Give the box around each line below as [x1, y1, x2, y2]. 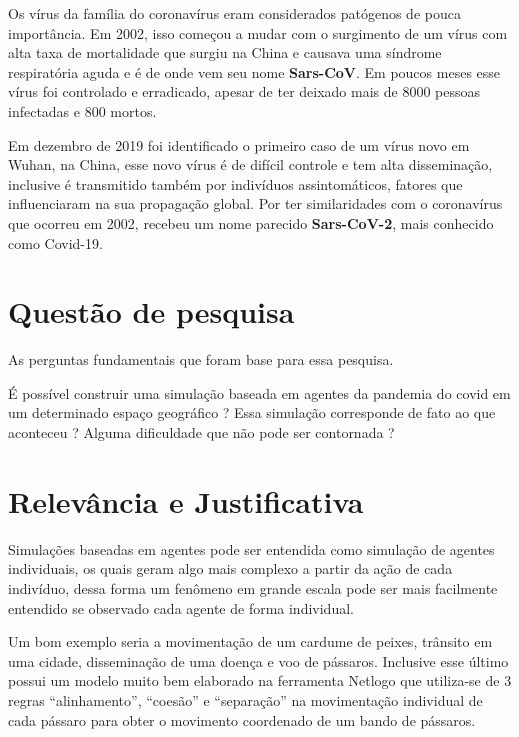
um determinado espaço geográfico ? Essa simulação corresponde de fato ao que [8, 402, 496, 423]
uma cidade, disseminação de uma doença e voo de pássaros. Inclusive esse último [8, 650, 509, 671]
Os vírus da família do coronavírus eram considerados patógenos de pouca [8, 3, 461, 23]
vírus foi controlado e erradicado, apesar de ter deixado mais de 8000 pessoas [8, 81, 481, 102]
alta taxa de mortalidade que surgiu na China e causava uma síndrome [8, 42, 442, 63]
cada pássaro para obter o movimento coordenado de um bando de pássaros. [8, 709, 476, 730]
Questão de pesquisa [8, 291, 295, 332]
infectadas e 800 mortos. [8, 100, 157, 121]
